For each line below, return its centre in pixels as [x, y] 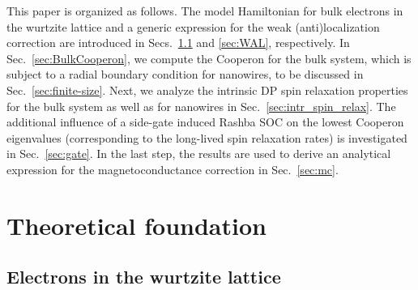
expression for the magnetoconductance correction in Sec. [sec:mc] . [173, 169]
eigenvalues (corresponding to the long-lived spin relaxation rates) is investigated [207, 137]
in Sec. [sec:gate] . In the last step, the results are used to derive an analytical [199, 154]
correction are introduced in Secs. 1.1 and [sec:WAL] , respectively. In [178, 43]
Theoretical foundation [136, 225]
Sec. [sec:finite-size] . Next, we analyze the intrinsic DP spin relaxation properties [207, 90]
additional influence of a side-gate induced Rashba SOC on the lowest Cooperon [205, 122]
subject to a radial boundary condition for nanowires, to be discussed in [185, 74]
